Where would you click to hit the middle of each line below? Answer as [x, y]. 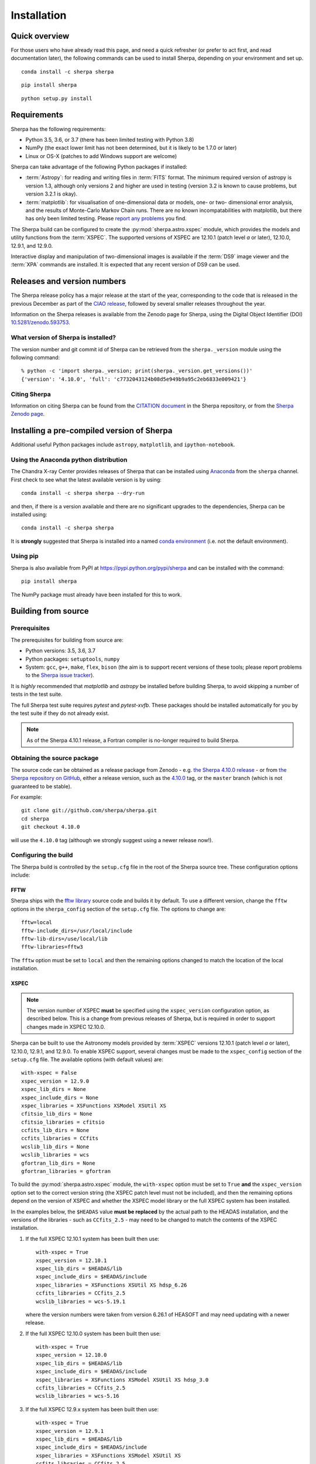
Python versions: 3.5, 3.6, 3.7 [61, 651]
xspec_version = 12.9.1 [70, 1431]
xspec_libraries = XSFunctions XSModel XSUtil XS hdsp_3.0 [122, 1380]
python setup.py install [57, 98]
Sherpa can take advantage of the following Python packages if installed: [99, 167]
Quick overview [40, 36]
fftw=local [37, 923]
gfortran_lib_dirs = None [59, 1163]
